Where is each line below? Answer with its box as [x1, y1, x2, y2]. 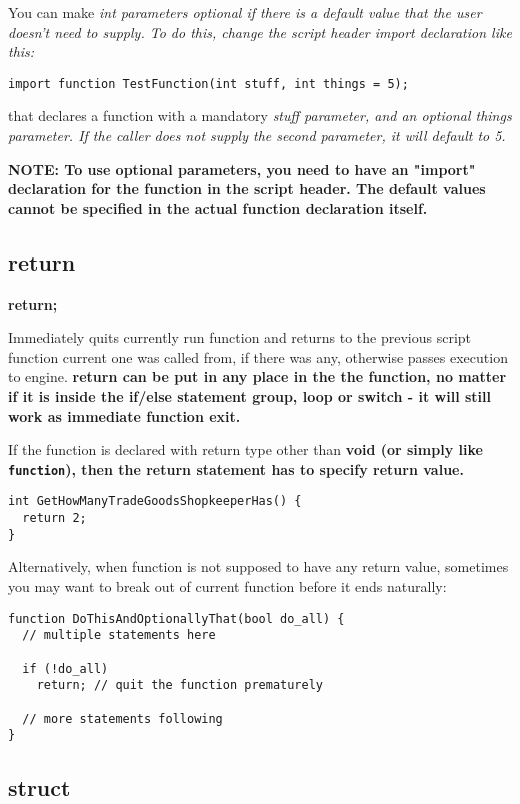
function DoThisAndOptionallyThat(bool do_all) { [8, 611, 345, 626]
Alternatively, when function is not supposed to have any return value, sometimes [8, 556, 509, 577]
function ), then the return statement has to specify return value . [8, 458, 464, 479]
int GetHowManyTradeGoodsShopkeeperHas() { [8, 494, 302, 509]
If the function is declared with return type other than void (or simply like [8, 439, 483, 460]
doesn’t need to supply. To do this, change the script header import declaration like [8, 21, 512, 42]
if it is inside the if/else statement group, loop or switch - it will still [8, 385, 491, 406]
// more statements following [22, 711, 223, 726]
